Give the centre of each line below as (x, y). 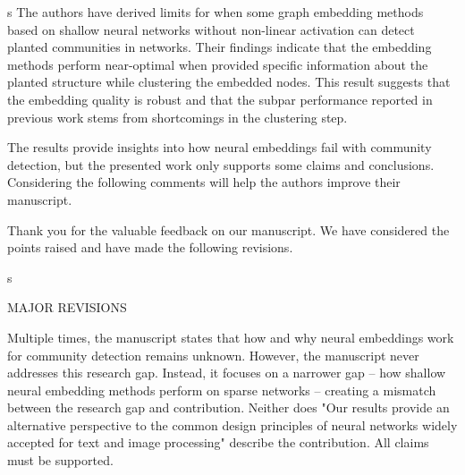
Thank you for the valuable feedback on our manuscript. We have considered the (228, 229)
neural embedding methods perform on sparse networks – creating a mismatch (222, 390)
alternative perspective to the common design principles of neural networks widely (232, 424)
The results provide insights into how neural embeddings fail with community (220, 147)
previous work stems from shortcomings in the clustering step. (178, 117)
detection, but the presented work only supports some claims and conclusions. (221, 164)
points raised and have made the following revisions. (150, 247)
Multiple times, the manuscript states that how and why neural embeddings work (231, 337)
